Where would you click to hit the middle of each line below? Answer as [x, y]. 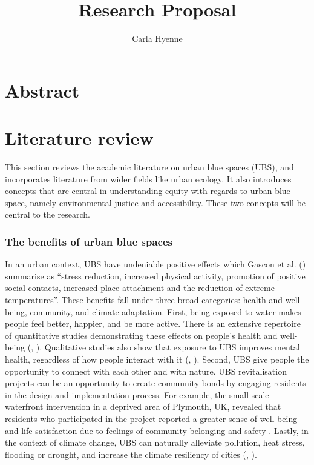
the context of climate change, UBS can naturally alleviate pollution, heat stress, [155, 442]
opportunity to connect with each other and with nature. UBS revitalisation [146, 371]
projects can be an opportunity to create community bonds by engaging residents [155, 383]
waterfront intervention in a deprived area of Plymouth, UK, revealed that [143, 406]
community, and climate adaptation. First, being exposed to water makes [165, 311]
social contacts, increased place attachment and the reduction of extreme [140, 288]
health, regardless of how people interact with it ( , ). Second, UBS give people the [157, 359]
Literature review [79, 138]
